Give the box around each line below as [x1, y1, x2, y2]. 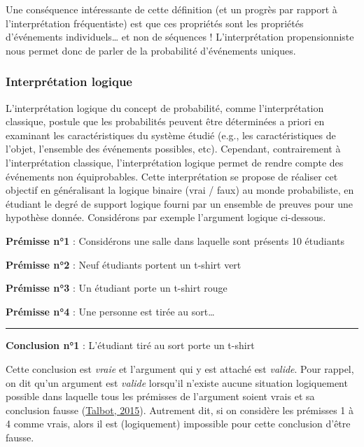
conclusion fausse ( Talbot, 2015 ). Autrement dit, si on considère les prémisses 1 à [6, 402, 353, 417]
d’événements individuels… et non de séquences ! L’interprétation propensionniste [6, 29, 354, 44]
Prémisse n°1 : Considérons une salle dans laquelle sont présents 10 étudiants [6, 233, 345, 248]
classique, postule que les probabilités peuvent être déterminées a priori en [6, 114, 325, 129]
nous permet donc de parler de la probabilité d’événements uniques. [6, 43, 296, 57]
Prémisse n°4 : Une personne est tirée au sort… [6, 304, 215, 318]
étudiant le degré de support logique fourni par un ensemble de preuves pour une [6, 196, 353, 211]
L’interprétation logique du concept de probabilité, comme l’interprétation [6, 100, 324, 115]
